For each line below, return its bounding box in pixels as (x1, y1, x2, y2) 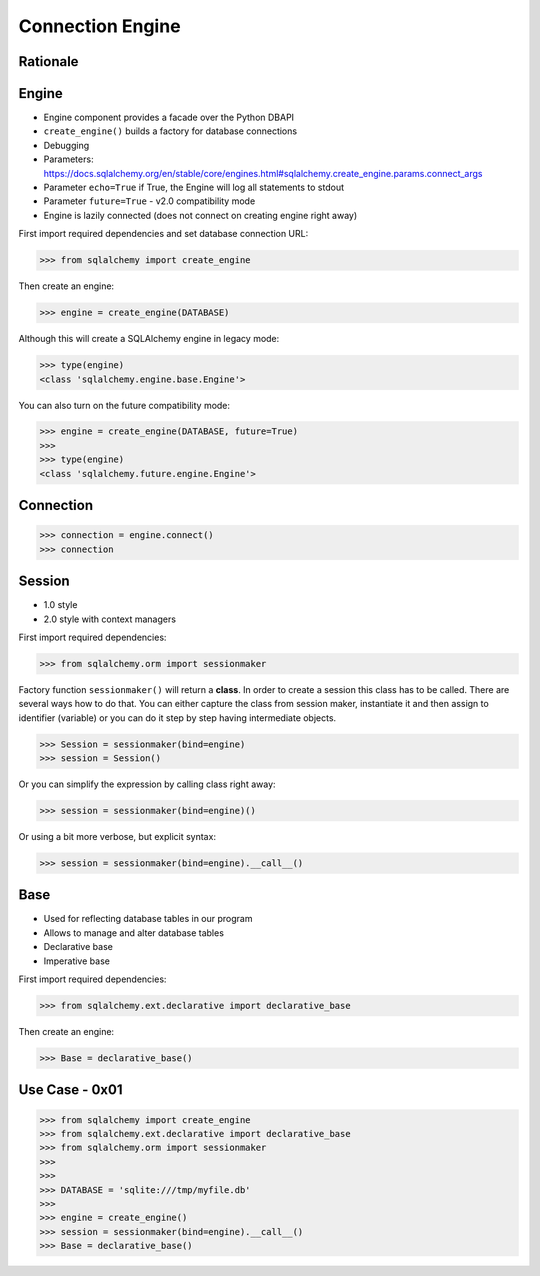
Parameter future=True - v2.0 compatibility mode (43, 195, 256, 207)
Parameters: (43, 153, 94, 165)
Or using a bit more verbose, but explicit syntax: (18, 831, 217, 842)
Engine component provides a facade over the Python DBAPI (43, 111, 295, 124)
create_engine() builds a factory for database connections (43, 125, 298, 137)
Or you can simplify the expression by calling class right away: (18, 778, 276, 790)
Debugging (43, 139, 90, 151)
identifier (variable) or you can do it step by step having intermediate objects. (18, 711, 337, 724)
